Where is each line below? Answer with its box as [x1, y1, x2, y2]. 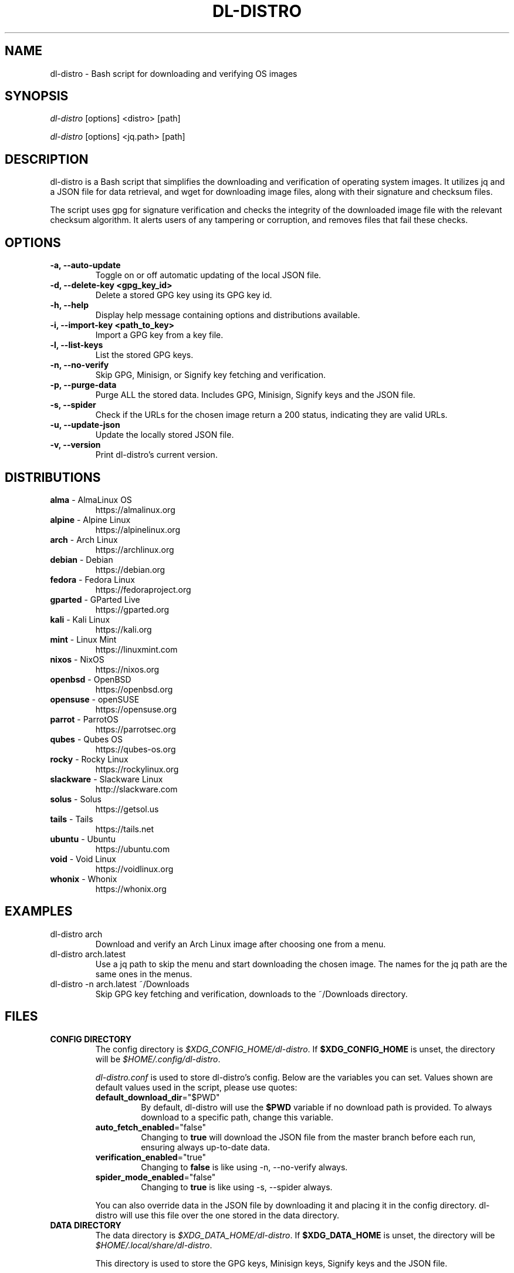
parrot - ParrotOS [50, 714, 119, 724]
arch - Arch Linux [50, 534, 118, 545]
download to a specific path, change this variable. [141, 1112, 334, 1122]
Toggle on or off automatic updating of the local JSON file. [95, 270, 322, 281]
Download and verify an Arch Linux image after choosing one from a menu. [95, 938, 386, 949]
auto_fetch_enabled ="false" [95, 1122, 206, 1132]
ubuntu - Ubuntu [50, 833, 116, 844]
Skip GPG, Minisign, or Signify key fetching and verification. [95, 370, 326, 380]
